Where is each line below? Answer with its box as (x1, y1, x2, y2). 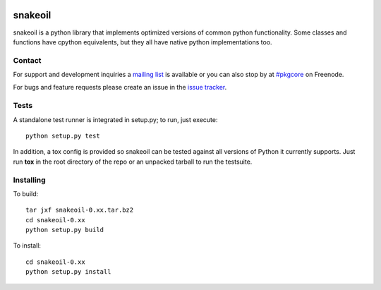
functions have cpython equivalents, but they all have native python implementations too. (13, 37, 272, 46)
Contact (13, 55, 42, 65)
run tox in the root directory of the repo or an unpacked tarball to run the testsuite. (13, 157, 253, 166)
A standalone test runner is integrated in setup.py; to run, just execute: (13, 115, 218, 123)
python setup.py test (25, 131, 100, 140)
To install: (13, 241, 42, 250)
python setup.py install (25, 268, 111, 276)
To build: (13, 189, 39, 198)
